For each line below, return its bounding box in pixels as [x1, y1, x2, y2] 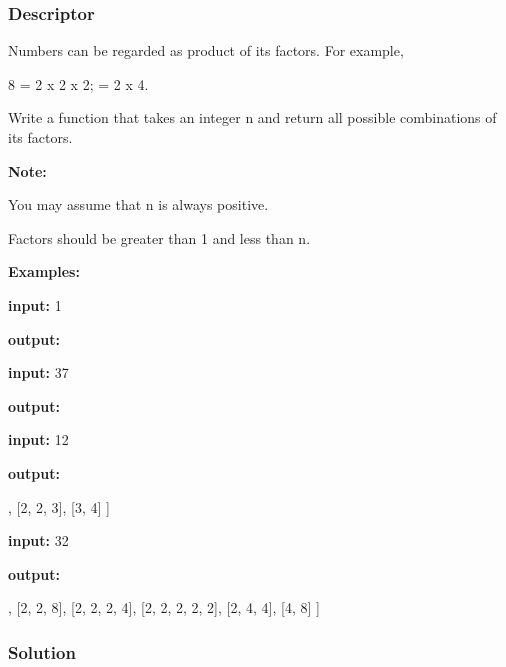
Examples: [8, 261, 80, 282]
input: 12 [8, 429, 69, 450]
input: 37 [8, 362, 69, 383]
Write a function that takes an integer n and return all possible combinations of [8, 107, 497, 128]
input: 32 [8, 530, 69, 551]
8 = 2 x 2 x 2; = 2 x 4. [8, 73, 149, 94]
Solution [8, 639, 76, 664]
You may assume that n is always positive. [8, 194, 269, 215]
